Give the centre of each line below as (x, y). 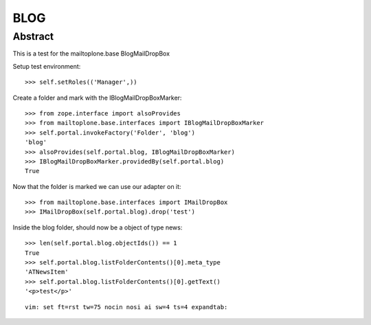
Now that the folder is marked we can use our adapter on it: (97, 186)
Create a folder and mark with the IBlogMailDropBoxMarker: (97, 98)
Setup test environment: (47, 66)
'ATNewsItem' (47, 272)
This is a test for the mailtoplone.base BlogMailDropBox (91, 54)
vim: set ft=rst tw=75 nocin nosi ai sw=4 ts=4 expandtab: (126, 307)
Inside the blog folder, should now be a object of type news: (98, 227)
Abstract (33, 36)
